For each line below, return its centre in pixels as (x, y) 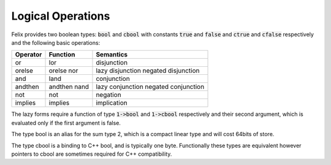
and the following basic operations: (56, 42)
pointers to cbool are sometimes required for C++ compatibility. (92, 154)
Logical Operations (61, 16)
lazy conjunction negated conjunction (150, 87)
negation (109, 95)
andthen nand (69, 87)
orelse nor (63, 71)
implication (112, 103)
